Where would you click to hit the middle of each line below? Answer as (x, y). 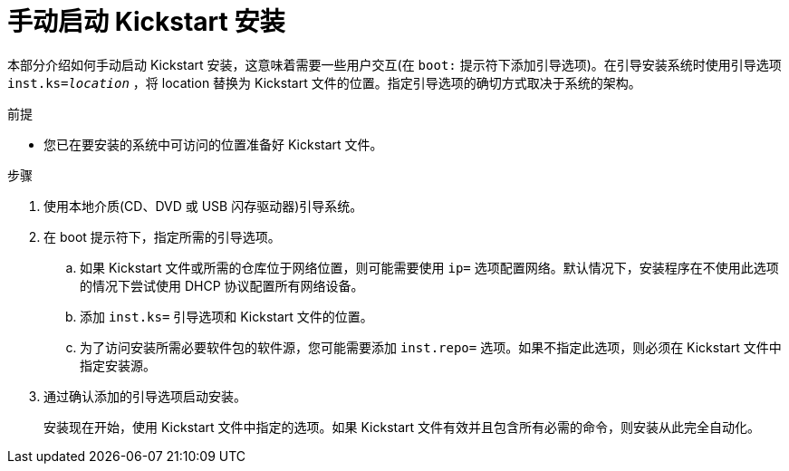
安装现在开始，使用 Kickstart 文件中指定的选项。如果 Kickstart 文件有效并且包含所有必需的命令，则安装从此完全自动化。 (402, 427)
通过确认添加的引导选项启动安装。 (145, 396)
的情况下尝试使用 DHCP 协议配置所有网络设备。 (222, 285)
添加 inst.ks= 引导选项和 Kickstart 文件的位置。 (226, 316)
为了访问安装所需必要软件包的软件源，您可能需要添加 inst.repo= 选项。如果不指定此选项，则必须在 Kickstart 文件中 (431, 347)
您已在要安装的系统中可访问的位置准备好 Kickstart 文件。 (213, 144)
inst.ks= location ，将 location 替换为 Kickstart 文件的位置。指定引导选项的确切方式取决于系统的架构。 (324, 82)
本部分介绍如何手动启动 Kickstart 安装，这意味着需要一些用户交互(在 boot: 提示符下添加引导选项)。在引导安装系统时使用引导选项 (394, 64)
